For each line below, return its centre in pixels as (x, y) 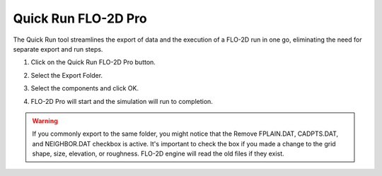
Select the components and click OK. (85, 88)
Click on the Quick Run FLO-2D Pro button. (93, 62)
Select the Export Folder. (66, 75)
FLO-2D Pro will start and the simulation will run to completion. (122, 101)
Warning (45, 121)
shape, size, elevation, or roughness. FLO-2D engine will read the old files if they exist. (158, 154)
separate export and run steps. (58, 49)
